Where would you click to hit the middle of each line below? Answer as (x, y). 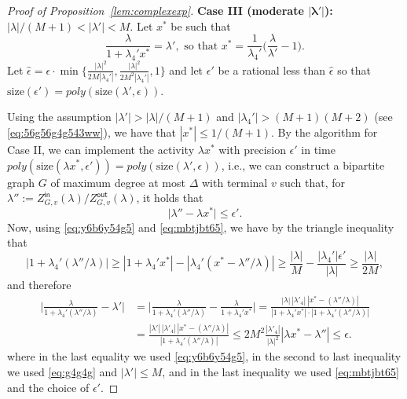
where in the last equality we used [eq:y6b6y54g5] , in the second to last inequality (204, 356)
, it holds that (170, 198)
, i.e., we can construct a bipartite (303, 165)
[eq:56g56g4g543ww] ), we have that (92, 132)
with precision (252, 149)
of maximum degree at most (118, 182)
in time (318, 149)
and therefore (39, 284)
